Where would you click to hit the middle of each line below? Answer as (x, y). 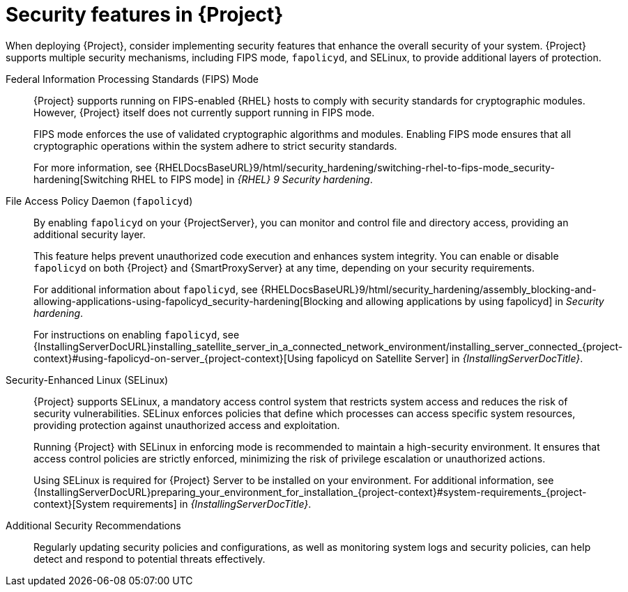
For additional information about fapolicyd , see (146, 289)
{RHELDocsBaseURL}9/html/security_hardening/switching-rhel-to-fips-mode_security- (354, 167)
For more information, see (93, 167)
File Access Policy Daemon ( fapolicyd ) (99, 201)
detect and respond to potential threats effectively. (150, 559)
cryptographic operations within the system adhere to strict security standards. (215, 146)
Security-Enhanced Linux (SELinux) (87, 380)
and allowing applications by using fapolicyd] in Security (475, 301)
